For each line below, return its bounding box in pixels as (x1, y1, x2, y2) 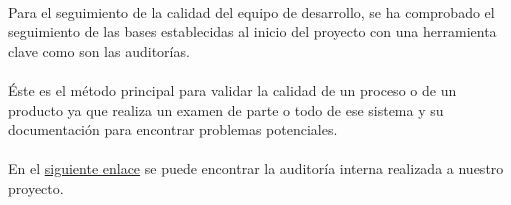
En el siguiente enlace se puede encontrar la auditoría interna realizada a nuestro (8, 158, 504, 179)
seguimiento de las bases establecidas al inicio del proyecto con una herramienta (8, 21, 497, 42)
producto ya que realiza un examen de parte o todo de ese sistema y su (8, 99, 444, 120)
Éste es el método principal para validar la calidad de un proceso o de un (8, 79, 457, 100)
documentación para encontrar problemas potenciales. (8, 119, 338, 140)
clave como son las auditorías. (8, 40, 190, 61)
